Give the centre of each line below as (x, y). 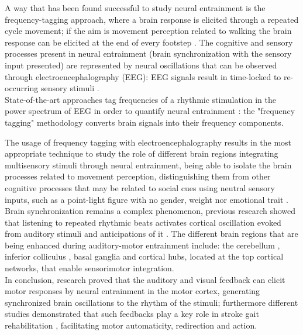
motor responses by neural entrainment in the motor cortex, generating (132, 291)
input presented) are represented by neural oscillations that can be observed (141, 65)
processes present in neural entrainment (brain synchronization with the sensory (148, 53)
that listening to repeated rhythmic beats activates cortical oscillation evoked (143, 222)
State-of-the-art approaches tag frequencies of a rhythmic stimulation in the (140, 99)
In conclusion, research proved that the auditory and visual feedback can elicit (145, 279)
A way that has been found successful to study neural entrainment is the (135, 8)
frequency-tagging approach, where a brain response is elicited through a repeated (152, 19)
